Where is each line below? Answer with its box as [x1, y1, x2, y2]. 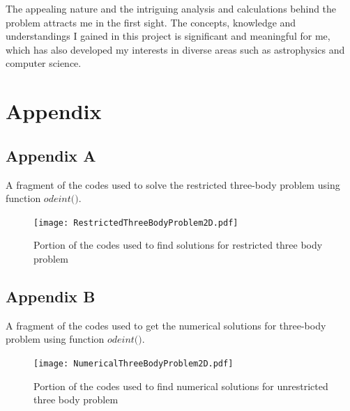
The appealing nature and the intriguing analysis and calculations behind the [6, 1, 337, 15]
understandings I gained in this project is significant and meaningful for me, [6, 29, 330, 43]
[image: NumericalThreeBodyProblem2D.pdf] [33, 358, 234, 369]
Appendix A [6, 144, 96, 166]
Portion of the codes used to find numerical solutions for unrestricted [33, 378, 328, 393]
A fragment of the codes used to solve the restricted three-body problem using [6, 177, 340, 192]
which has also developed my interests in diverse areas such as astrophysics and [6, 42, 345, 56]
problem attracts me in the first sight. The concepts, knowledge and [6, 15, 296, 29]
